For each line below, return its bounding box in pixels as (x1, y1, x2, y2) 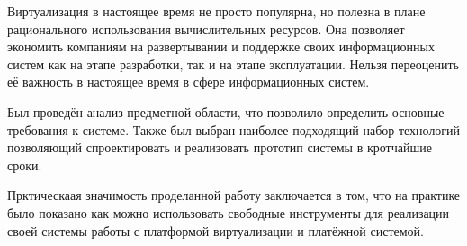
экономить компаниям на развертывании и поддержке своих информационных (7, 37, 435, 56)
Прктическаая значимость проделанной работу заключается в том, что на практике (7, 186, 461, 205)
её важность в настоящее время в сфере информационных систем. (7, 72, 370, 91)
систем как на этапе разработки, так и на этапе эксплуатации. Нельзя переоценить (7, 54, 459, 73)
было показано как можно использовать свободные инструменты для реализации (7, 203, 450, 222)
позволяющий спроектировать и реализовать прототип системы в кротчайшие (7, 138, 432, 157)
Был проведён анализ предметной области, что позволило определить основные (7, 102, 445, 121)
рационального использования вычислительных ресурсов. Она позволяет (7, 19, 405, 38)
